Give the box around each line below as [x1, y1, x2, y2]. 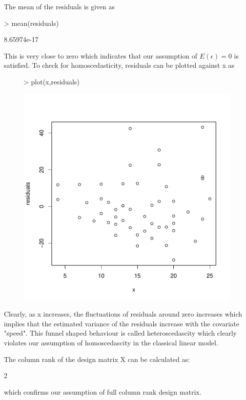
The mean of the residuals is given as [4, 1, 115, 11]
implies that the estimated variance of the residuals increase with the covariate [4, 318, 239, 328]
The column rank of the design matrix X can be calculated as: [4, 354, 190, 364]
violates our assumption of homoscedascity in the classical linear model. [4, 337, 218, 347]
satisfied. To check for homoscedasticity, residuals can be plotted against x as [4, 60, 234, 70]
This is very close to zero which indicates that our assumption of [4, 50, 198, 60]
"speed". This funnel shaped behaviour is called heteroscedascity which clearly [4, 328, 237, 338]
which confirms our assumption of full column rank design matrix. [4, 386, 202, 397]
